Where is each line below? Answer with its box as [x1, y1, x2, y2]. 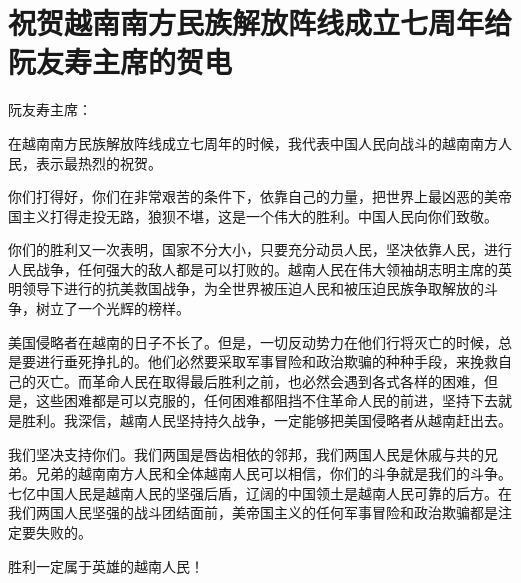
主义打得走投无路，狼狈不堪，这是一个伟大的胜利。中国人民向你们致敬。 [21, 205, 498, 226]
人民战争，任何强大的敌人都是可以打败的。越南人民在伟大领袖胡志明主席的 [8, 258, 498, 279]
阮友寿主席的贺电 [8, 41, 233, 82]
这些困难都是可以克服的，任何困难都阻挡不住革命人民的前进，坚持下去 [35, 390, 498, 411]
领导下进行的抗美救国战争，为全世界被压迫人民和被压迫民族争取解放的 [21, 278, 484, 299]
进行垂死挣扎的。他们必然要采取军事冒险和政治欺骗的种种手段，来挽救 [35, 351, 498, 372]
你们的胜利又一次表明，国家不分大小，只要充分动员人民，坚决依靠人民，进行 [8, 239, 512, 260]
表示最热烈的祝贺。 [35, 152, 162, 173]
